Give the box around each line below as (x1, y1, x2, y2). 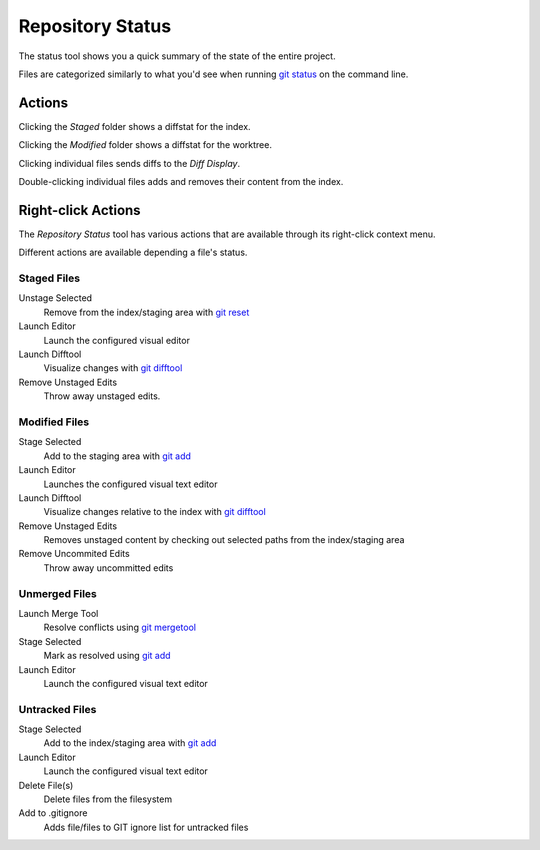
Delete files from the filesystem (43, 793, 173, 805)
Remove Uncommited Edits (18, 548, 130, 560)
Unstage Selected (18, 292, 93, 304)
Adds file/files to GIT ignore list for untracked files (43, 821, 249, 833)
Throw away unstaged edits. (43, 390, 161, 402)
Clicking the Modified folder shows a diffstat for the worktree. (18, 139, 272, 151)
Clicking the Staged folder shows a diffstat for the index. (18, 120, 251, 132)
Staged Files (18, 271, 80, 285)
